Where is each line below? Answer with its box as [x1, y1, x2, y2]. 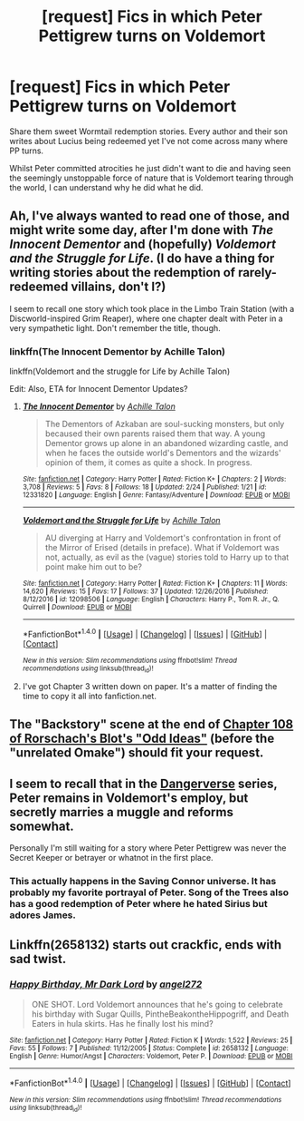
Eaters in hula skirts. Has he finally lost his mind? [31, 1018, 214, 1028]
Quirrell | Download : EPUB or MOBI [22, 603, 132, 612]
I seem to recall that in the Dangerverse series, [9, 775, 278, 791]
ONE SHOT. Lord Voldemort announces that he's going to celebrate [31, 999, 283, 1009]
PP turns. [9, 145, 43, 156]
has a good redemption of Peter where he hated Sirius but [9, 898, 269, 911]
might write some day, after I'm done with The [9, 222, 274, 238]
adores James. [9, 909, 77, 921]
